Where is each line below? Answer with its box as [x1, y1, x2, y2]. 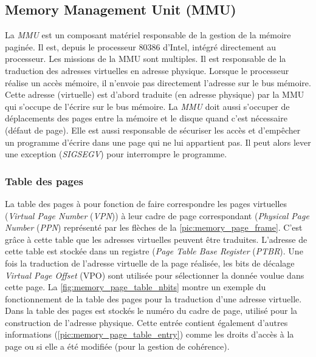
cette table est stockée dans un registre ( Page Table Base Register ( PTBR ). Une [5, 245, 303, 257]
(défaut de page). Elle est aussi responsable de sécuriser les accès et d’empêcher [5, 123, 301, 136]
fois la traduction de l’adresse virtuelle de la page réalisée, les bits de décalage [5, 256, 295, 269]
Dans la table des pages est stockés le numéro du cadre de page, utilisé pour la [5, 304, 298, 317]
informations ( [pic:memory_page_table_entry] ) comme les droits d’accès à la [5, 328, 294, 341]
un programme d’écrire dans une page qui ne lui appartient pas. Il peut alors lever [5, 135, 311, 148]
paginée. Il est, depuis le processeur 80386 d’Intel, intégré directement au [5, 40, 276, 53]
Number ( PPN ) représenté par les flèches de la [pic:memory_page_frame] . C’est [5, 221, 303, 234]
